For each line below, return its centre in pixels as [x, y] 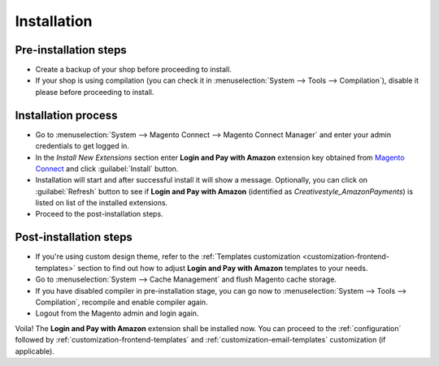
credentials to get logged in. [83, 146]
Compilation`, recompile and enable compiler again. [122, 302]
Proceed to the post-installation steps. [99, 214]
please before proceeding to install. [95, 92]
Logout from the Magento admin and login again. [117, 313]
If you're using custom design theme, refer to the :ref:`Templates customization [168, 256]
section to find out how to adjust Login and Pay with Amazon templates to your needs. [223, 268]
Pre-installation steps [71, 50]
